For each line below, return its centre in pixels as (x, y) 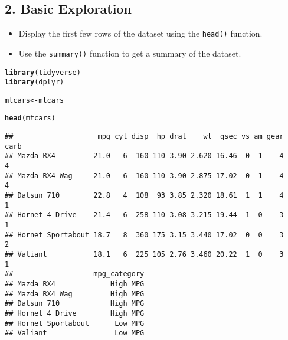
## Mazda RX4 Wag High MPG (75, 294)
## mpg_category (75, 274)
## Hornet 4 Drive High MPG (75, 313)
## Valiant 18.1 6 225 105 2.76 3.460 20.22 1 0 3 (144, 255)
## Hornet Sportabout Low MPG (75, 323)
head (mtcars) (30, 118)
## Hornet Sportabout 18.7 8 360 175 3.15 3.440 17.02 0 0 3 (144, 235)
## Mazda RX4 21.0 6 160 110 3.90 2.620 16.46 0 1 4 (144, 156)
